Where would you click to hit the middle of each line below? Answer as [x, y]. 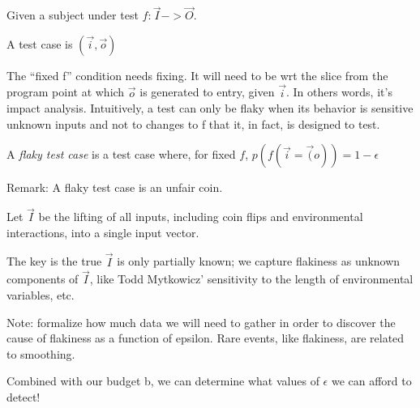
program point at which [66, 92]
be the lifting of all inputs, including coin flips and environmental [201, 217]
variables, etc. [41, 295]
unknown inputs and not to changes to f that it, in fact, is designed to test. [193, 123]
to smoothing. [41, 353]
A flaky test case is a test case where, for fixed [121, 154]
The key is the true [54, 261]
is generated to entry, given [207, 92]
